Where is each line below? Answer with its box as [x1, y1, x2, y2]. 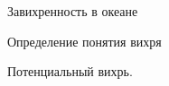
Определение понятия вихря [7, 31, 162, 50]
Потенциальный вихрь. [7, 62, 133, 81]
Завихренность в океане [7, 2, 138, 20]
